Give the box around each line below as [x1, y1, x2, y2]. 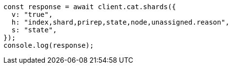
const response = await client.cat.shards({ [3, 3, 176, 11]
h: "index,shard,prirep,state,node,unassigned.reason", [11, 18, 230, 26]
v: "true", [11, 11, 53, 18]
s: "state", [11, 26, 57, 34]
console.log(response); [3, 41, 94, 49]
